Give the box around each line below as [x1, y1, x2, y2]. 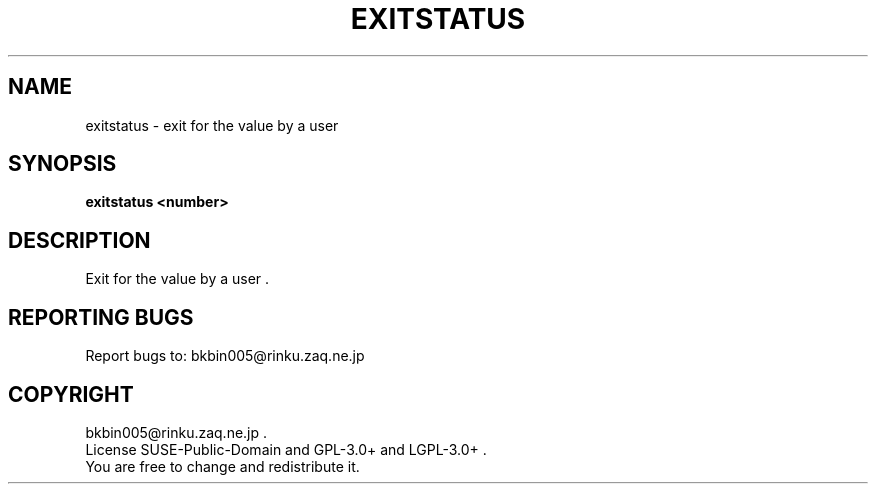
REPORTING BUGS [8, 304, 194, 330]
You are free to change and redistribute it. [85, 457, 360, 475]
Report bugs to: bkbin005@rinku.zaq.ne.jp [85, 347, 365, 365]
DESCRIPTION [8, 227, 151, 253]
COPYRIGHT [8, 381, 134, 407]
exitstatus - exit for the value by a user [85, 116, 339, 134]
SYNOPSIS [8, 151, 117, 177]
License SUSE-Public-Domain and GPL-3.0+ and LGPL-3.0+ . [85, 440, 487, 458]
